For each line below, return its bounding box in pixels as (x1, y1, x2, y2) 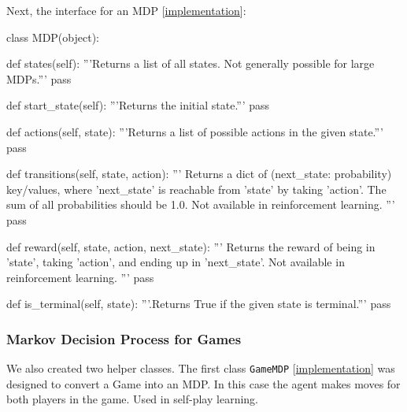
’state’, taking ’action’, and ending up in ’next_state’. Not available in (6, 254, 345, 270)
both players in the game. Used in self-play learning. (6, 391, 258, 407)
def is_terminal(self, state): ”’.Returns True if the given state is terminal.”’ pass (6, 295, 391, 312)
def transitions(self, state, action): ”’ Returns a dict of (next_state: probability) (6, 165, 392, 182)
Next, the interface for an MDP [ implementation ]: (6, 2, 246, 18)
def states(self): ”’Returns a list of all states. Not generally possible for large (6, 55, 375, 72)
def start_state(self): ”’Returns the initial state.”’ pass (6, 97, 270, 113)
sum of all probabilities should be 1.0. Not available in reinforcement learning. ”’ (6, 196, 395, 213)
